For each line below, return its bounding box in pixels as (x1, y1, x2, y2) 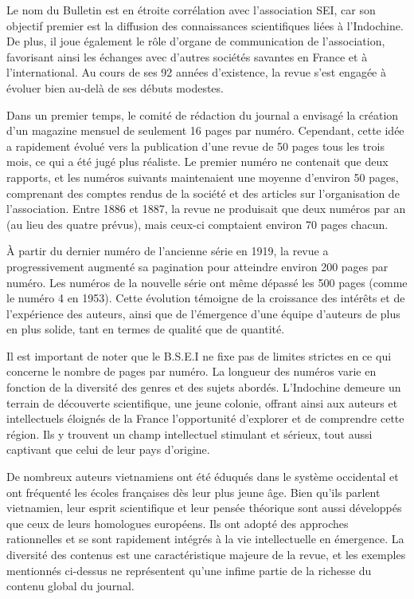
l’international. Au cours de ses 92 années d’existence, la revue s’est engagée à (6, 64, 386, 81)
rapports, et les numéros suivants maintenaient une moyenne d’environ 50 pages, (6, 168, 399, 185)
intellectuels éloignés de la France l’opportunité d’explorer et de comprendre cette (6, 410, 404, 427)
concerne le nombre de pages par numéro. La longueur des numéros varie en (6, 363, 377, 380)
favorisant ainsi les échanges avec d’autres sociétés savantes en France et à (6, 48, 368, 65)
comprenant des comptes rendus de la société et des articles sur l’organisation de (6, 184, 400, 201)
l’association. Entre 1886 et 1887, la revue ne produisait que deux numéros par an (6, 200, 406, 217)
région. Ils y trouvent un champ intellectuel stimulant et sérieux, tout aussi (6, 425, 373, 442)
